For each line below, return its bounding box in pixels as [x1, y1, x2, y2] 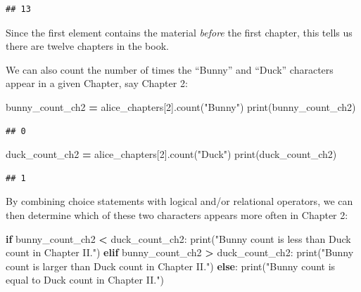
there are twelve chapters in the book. [6, 39, 169, 53]
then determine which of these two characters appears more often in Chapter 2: [6, 207, 348, 222]
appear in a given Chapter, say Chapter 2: [6, 76, 188, 91]
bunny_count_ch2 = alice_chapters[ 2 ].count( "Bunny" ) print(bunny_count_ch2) [6, 99, 356, 114]
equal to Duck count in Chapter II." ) [6, 272, 164, 287]
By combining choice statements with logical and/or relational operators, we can [6, 194, 353, 208]
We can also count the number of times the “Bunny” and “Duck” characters [6, 62, 334, 77]
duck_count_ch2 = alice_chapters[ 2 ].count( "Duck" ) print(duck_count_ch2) [6, 147, 337, 161]
